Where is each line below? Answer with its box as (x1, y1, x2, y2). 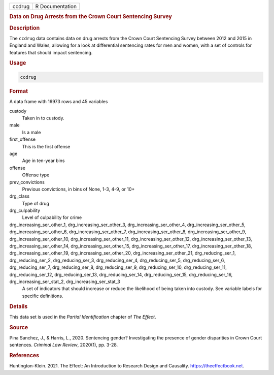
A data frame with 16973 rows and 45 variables (9, 99, 108, 105)
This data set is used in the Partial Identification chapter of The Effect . (9, 314, 156, 320)
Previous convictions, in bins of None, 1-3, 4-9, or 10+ (22, 186, 135, 192)
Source (9, 324, 28, 331)
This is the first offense (22, 143, 71, 149)
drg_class (9, 193, 30, 199)
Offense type (22, 172, 50, 178)
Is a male (22, 129, 41, 135)
